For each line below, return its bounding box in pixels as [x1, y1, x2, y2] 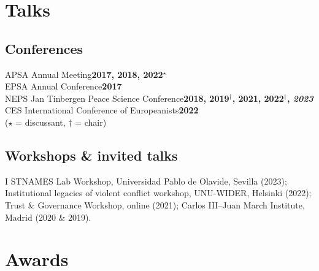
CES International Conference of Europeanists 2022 [5, 104, 199, 116]
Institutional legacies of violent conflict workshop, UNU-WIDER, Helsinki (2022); [5, 186, 312, 199]
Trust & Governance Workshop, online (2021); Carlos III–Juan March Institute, [5, 198, 305, 211]
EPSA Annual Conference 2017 [5, 80, 122, 93]
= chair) [75, 115, 107, 128]
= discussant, [15, 115, 66, 128]
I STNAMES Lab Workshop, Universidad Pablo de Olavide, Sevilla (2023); [5, 174, 287, 187]
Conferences [5, 39, 83, 58]
